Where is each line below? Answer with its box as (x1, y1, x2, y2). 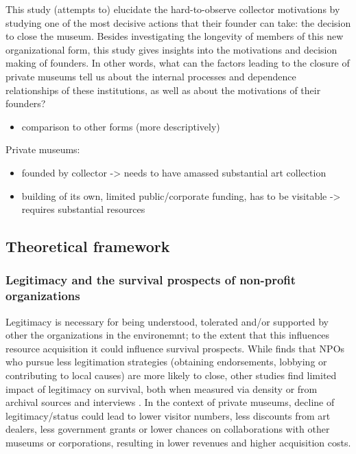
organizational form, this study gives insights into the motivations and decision (5, 42, 337, 56)
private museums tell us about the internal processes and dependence (5, 69, 296, 83)
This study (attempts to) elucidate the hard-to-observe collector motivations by (5, 2, 340, 16)
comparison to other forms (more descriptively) (21, 119, 220, 133)
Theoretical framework (5, 236, 170, 257)
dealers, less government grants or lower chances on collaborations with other (5, 422, 330, 436)
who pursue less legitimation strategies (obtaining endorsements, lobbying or (5, 354, 327, 369)
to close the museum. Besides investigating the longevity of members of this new (5, 29, 344, 43)
